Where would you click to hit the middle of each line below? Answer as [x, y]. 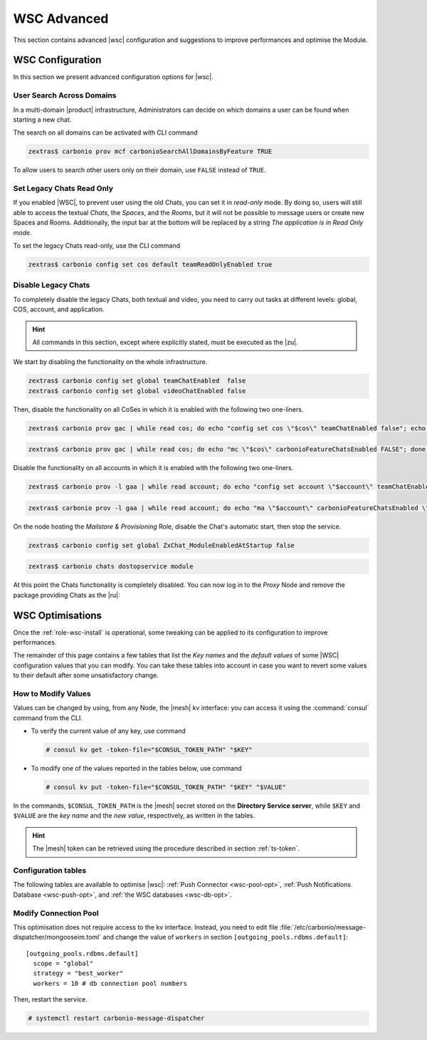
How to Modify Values [52, 693]
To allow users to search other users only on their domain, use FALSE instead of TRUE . [139, 170]
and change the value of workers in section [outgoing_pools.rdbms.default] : [226, 937]
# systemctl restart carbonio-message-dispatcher [116, 1018]
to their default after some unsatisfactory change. [86, 675]
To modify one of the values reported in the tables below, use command [136, 769]
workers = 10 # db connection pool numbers [110, 983]
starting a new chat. [42, 119]
